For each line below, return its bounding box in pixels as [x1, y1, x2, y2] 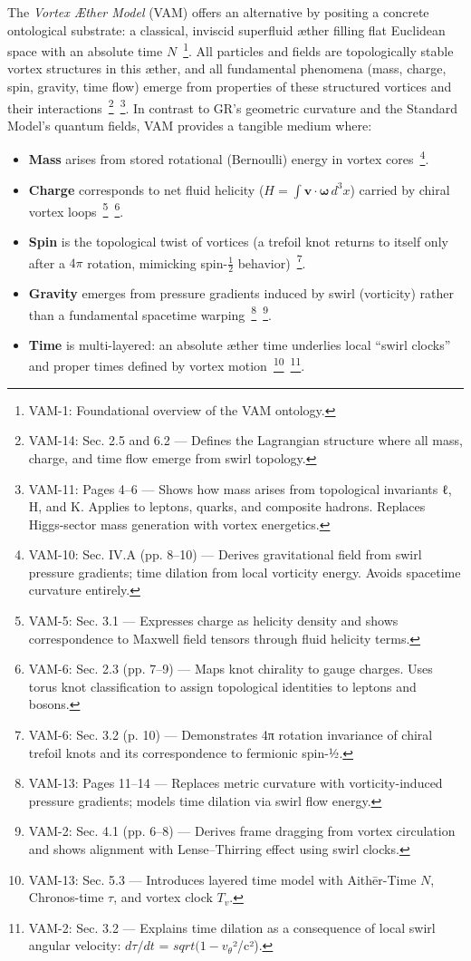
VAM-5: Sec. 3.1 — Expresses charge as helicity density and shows [28, 611, 399, 630]
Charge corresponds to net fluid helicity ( [28, 180, 264, 199]
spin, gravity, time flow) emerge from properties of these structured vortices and [7, 77, 452, 96]
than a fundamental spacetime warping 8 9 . [28, 302, 272, 324]
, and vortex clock [113, 888, 213, 907]
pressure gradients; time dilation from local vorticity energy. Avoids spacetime [28, 562, 461, 581]
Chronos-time [28, 888, 104, 907]
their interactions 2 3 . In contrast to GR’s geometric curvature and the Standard [7, 95, 458, 117]
